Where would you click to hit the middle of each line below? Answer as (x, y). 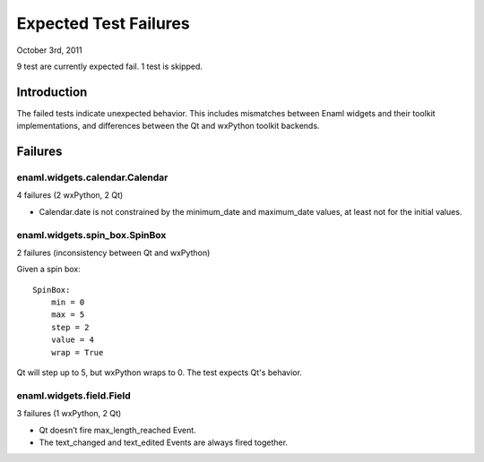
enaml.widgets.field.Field (74, 396)
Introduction (52, 92)
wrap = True (77, 352)
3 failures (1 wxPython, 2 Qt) (69, 414)
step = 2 (70, 327)
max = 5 (68, 315)
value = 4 (72, 340)
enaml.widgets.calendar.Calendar (92, 177)
